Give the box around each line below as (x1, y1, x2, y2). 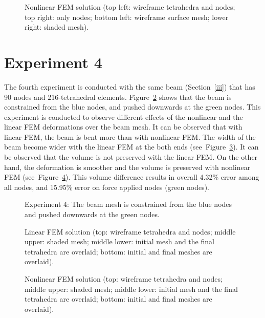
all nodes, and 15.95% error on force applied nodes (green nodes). (4, 181, 210, 192)
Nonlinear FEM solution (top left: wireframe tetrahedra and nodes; (25, 2, 235, 12)
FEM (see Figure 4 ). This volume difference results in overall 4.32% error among (4, 172, 259, 182)
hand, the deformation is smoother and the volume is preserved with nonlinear (4, 161, 251, 172)
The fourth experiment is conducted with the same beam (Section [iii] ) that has (4, 81, 255, 92)
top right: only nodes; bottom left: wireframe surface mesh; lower (25, 11, 229, 22)
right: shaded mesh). (25, 22, 89, 32)
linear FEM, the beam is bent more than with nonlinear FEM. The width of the (4, 131, 256, 142)
